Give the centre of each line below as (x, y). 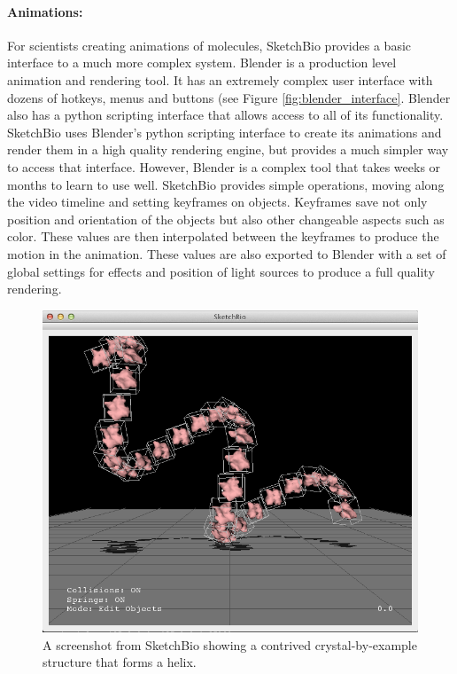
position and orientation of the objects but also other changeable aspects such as (226, 219)
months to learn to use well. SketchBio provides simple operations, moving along (226, 184)
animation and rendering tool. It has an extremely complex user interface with (220, 79)
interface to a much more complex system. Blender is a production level (202, 63)
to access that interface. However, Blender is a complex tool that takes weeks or (224, 166)
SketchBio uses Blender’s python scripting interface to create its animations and (225, 132)
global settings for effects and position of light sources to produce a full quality (221, 271)
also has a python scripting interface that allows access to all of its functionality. (225, 115)
